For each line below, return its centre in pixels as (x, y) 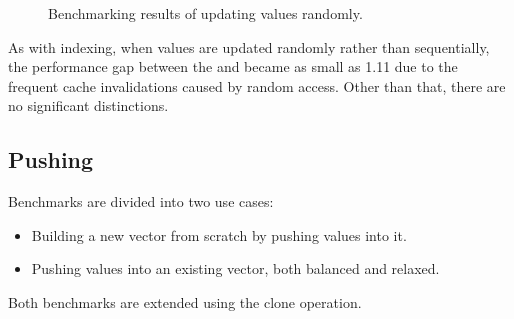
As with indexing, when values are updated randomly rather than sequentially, (249, 46)
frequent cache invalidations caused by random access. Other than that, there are (257, 85)
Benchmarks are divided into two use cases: (141, 201)
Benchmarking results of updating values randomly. (205, 13)
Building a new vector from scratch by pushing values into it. (219, 234)
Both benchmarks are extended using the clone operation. (185, 301)
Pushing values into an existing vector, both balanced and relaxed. (235, 268)
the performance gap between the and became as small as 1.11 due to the (233, 66)
